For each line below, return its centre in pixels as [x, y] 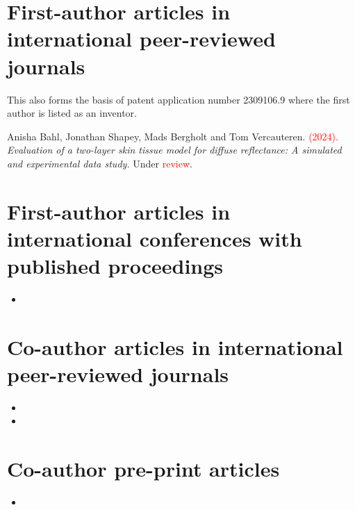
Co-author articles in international [175, 346]
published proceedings [115, 266]
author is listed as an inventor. [72, 113]
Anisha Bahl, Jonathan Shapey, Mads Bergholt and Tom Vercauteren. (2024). [173, 136]
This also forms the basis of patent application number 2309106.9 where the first [179, 99]
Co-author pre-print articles [143, 469]
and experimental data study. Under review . [100, 163]
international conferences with [155, 238]
